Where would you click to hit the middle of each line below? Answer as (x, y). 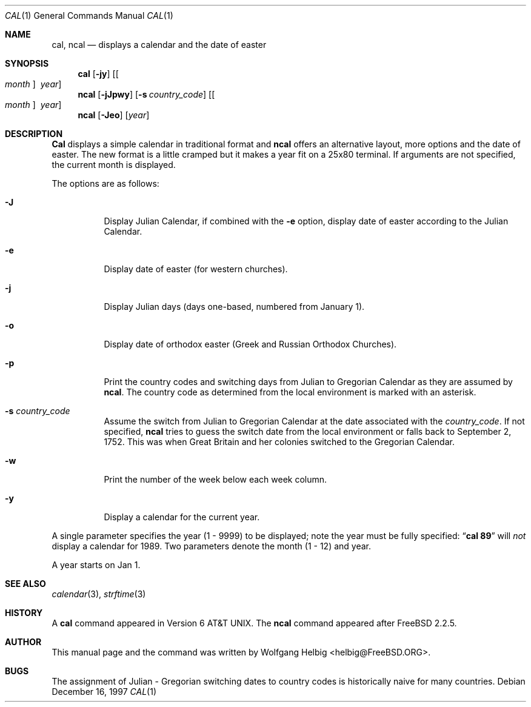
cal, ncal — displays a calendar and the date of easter (159, 45)
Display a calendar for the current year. (182, 517)
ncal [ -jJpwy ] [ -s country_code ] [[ (146, 94)
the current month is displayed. (114, 165)
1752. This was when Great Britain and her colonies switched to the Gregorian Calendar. (279, 442)
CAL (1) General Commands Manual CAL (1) (89, 15)
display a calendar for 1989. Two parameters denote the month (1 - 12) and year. (212, 546)
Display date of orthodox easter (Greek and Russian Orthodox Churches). (250, 344)
